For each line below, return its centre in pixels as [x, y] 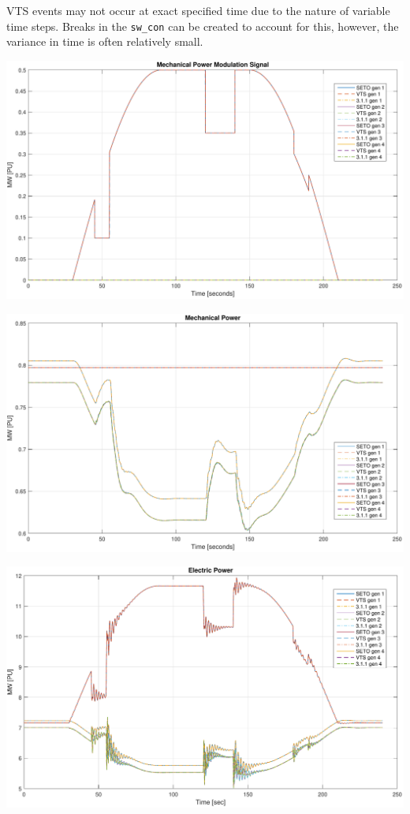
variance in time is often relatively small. [105, 41]
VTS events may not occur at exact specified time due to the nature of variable [198, 10]
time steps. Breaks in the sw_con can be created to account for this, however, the [203, 26]
